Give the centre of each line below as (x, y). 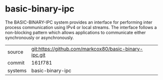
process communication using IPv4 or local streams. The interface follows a (81, 27)
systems (17, 70)
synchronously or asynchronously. (40, 38)
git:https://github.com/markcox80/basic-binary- (87, 49)
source (15, 52)
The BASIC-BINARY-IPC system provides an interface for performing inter (79, 22)
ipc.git (38, 55)
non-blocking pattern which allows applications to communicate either (75, 32)
